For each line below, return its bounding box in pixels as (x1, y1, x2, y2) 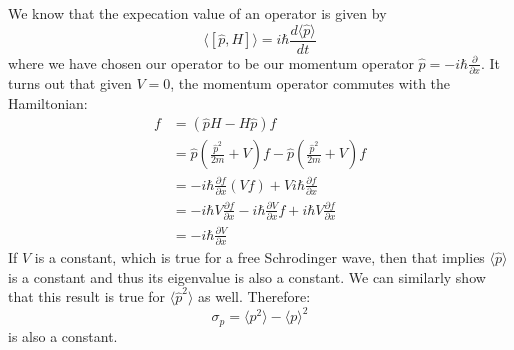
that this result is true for (8, 286, 166, 307)
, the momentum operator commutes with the (170, 73, 451, 94)
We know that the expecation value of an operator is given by (8, 3, 387, 23)
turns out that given (8, 73, 132, 94)
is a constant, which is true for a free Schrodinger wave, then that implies (34, 247, 485, 268)
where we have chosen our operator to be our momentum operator (8, 52, 414, 73)
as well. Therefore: (198, 286, 311, 307)
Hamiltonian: (8, 92, 88, 113)
